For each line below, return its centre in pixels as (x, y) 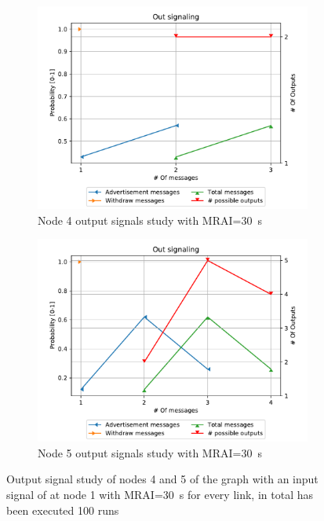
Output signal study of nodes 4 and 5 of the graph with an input (162, 479)
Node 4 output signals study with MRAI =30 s (150, 220)
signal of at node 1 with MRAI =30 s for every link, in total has (160, 494)
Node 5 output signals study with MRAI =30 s (150, 452)
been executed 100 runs (63, 510)
